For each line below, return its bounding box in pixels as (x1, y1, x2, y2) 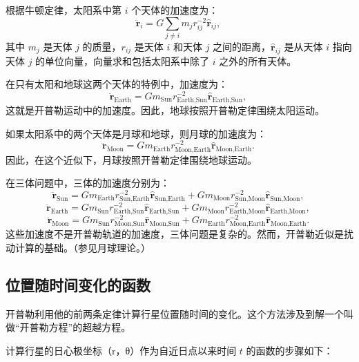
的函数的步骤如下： (246, 343, 333, 358)
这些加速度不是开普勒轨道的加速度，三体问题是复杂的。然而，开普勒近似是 (6, 227, 344, 241)
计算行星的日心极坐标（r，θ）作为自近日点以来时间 (6, 343, 237, 358)
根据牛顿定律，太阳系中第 (6, 3, 122, 17)
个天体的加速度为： (131, 3, 219, 17)
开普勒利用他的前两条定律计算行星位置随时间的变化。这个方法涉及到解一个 (6, 306, 344, 321)
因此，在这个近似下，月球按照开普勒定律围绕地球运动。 (6, 152, 257, 166)
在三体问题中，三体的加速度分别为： (6, 175, 170, 190)
